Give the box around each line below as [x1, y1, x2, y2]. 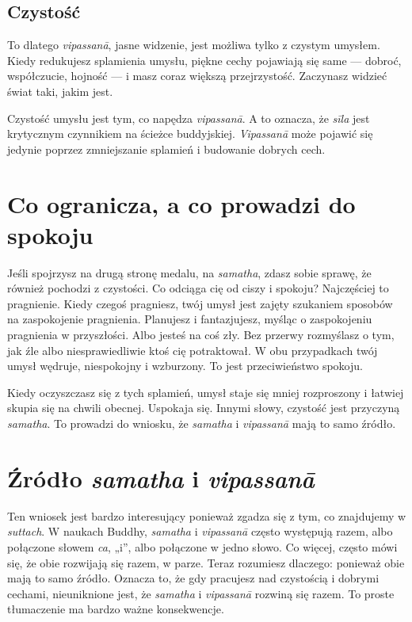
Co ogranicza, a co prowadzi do [7, 187, 356, 219]
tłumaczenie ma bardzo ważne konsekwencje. [7, 601, 224, 617]
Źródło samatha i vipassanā [7, 461, 315, 494]
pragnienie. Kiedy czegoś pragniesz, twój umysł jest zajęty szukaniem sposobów [7, 295, 393, 311]
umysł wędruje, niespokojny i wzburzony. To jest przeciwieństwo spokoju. [7, 357, 363, 374]
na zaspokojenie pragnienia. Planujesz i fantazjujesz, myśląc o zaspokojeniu [7, 311, 372, 327]
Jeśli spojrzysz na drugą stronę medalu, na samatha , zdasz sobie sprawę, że [7, 264, 372, 280]
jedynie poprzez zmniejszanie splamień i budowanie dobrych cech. [7, 140, 326, 157]
